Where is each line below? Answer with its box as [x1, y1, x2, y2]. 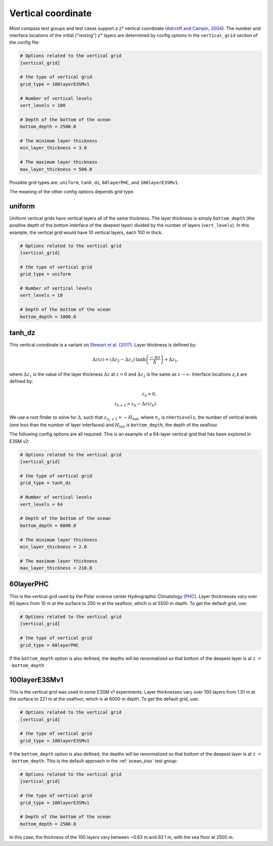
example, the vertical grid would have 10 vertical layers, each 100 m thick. [9, 229, 163, 235]
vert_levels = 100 [20, 103, 66, 108]
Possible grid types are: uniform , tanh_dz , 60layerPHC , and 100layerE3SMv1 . [9, 179, 179, 185]
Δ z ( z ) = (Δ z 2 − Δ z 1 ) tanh [92, 356, 146, 364]
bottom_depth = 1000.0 [20, 314, 76, 319]
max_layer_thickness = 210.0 [20, 565, 93, 571]
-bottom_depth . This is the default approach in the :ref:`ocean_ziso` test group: [9, 758, 178, 764]
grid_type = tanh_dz [20, 480, 71, 486]
